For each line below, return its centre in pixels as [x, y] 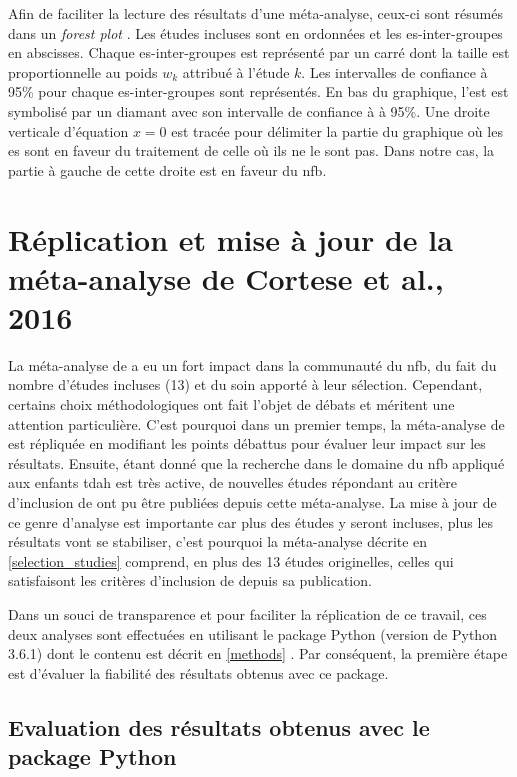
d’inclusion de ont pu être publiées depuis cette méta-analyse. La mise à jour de [252, 502]
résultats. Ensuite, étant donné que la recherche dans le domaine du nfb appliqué [256, 462]
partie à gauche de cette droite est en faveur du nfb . [167, 169]
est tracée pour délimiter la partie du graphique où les [337, 130]
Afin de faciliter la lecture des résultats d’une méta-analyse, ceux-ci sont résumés [255, 13]
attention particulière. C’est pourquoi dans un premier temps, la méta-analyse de [256, 423]
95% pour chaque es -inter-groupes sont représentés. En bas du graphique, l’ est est [258, 91]
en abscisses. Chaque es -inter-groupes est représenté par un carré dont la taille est [259, 52]
